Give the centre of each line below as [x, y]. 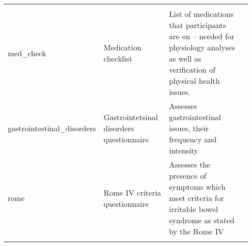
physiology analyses [202, 47]
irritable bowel [193, 209]
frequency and [193, 139]
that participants [197, 25]
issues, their [189, 128]
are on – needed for [202, 36]
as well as [185, 58]
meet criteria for [197, 198]
